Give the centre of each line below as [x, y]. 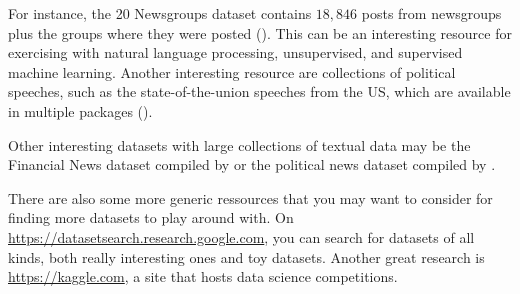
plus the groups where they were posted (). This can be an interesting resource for [260, 32]
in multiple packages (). [80, 110]
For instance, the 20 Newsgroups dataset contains [160, 13]
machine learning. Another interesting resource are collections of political [232, 71]
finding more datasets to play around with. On [151, 217]
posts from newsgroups [431, 13]
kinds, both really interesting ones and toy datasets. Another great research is [246, 256]
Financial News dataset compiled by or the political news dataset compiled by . [252, 164]
